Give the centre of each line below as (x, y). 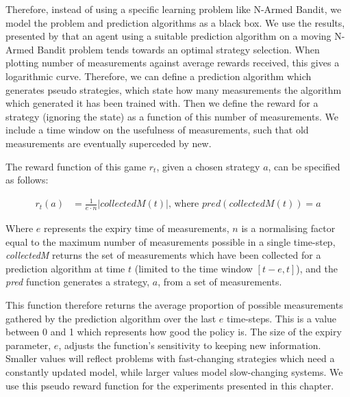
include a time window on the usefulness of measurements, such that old (157, 130)
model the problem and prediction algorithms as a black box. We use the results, (175, 22)
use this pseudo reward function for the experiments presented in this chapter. (170, 385)
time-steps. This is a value (282, 318)
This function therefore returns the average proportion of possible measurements (174, 305)
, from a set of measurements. (220, 282)
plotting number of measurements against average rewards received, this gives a (173, 63)
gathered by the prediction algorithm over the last (111, 318)
